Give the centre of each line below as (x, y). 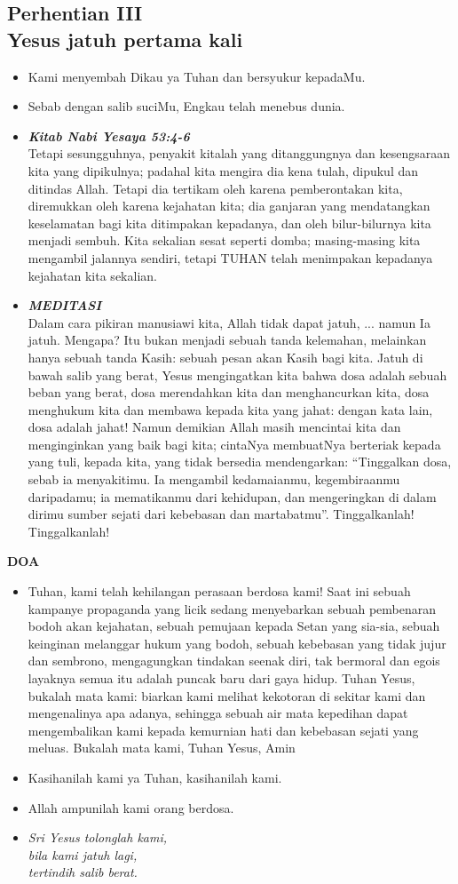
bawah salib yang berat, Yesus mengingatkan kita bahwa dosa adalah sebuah (237, 374)
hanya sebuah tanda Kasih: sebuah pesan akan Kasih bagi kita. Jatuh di (225, 357)
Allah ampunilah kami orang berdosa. (131, 807)
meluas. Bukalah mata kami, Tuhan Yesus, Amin (162, 748)
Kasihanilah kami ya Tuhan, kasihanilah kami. (155, 777)
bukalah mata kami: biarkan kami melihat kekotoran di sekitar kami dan (227, 695)
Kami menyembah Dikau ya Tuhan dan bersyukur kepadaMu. (197, 76)
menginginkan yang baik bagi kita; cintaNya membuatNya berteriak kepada (234, 444)
